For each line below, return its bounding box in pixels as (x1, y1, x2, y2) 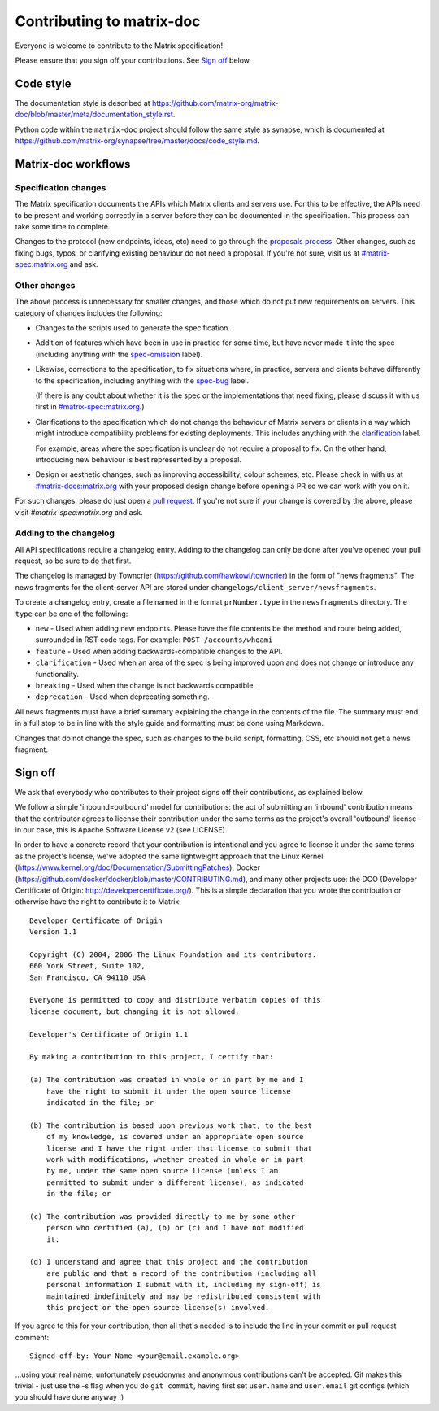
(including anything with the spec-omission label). (35, 349, 203, 359)
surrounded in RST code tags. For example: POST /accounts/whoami (35, 635, 273, 644)
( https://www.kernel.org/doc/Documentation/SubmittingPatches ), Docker (15, 863, 260, 872)
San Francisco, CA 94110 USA (29, 972, 146, 982)
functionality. (35, 669, 80, 679)
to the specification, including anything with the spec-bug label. (35, 375, 250, 386)
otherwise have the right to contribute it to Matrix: (15, 897, 182, 906)
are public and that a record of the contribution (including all (46, 1269, 317, 1278)
